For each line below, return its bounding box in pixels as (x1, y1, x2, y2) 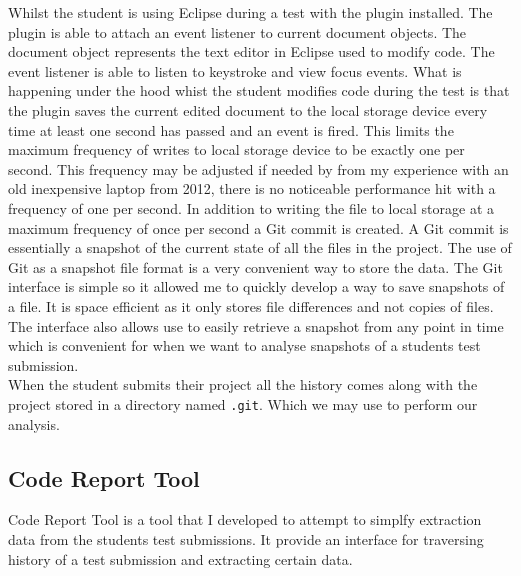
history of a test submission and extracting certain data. (8, 548, 353, 569)
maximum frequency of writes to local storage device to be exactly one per (8, 139, 465, 160)
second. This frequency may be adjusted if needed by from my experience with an (8, 158, 509, 179)
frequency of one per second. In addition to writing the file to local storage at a (8, 197, 495, 218)
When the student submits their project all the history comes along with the (8, 374, 478, 395)
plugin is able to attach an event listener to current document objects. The (8, 21, 467, 42)
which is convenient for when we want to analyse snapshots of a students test (8, 335, 481, 356)
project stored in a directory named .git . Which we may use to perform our (8, 393, 478, 414)
